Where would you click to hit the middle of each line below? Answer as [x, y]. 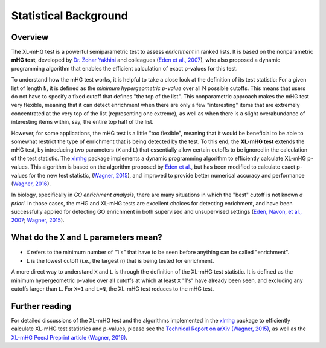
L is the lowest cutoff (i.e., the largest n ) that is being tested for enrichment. [120, 260]
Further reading [41, 306]
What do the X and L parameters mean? [87, 238]
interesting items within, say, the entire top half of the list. [82, 122]
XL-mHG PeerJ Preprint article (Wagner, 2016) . [69, 337]
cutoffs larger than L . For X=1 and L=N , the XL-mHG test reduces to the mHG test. [113, 288]
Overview [30, 37]
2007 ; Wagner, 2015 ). [38, 220]
